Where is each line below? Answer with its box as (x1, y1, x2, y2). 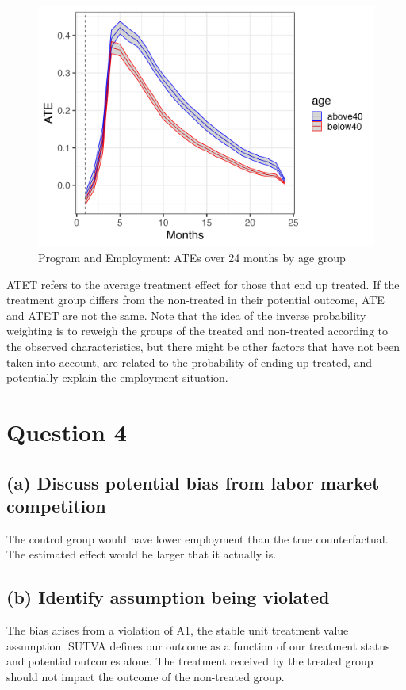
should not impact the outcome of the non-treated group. (6, 668, 285, 684)
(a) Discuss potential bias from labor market (6, 470, 380, 494)
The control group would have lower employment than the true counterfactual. (6, 530, 389, 547)
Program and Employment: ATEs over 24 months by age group (38, 250, 346, 266)
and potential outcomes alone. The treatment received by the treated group (6, 653, 373, 669)
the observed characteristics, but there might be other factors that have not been (6, 338, 400, 355)
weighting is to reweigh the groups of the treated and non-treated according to (6, 322, 389, 339)
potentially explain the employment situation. (6, 369, 228, 386)
